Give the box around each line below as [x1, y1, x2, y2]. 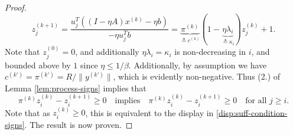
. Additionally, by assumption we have [128, 58, 267, 71]
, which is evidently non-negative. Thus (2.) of [113, 70, 281, 83]
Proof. [5, 1, 27, 13]
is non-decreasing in [174, 45, 246, 58]
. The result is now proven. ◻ [24, 118, 133, 130]
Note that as [5, 106, 50, 118]
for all [245, 97, 267, 106]
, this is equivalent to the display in [85, 106, 214, 118]
